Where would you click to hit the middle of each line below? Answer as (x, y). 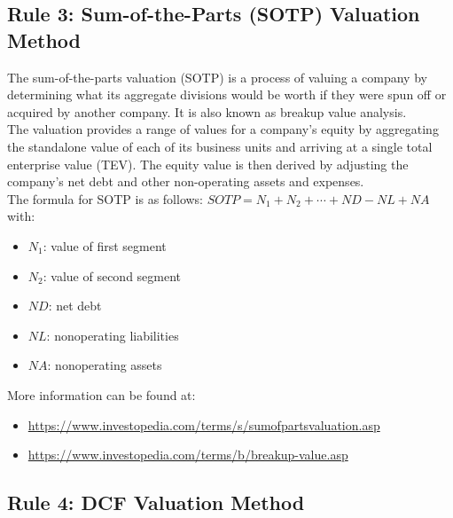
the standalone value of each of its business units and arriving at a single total (220, 146)
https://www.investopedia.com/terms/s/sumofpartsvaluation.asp (204, 424)
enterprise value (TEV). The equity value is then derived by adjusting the (208, 164)
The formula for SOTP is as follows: (105, 198)
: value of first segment (105, 245)
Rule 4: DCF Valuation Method (156, 502)
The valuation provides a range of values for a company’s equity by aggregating (223, 129)
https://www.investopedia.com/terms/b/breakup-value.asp (188, 455)
